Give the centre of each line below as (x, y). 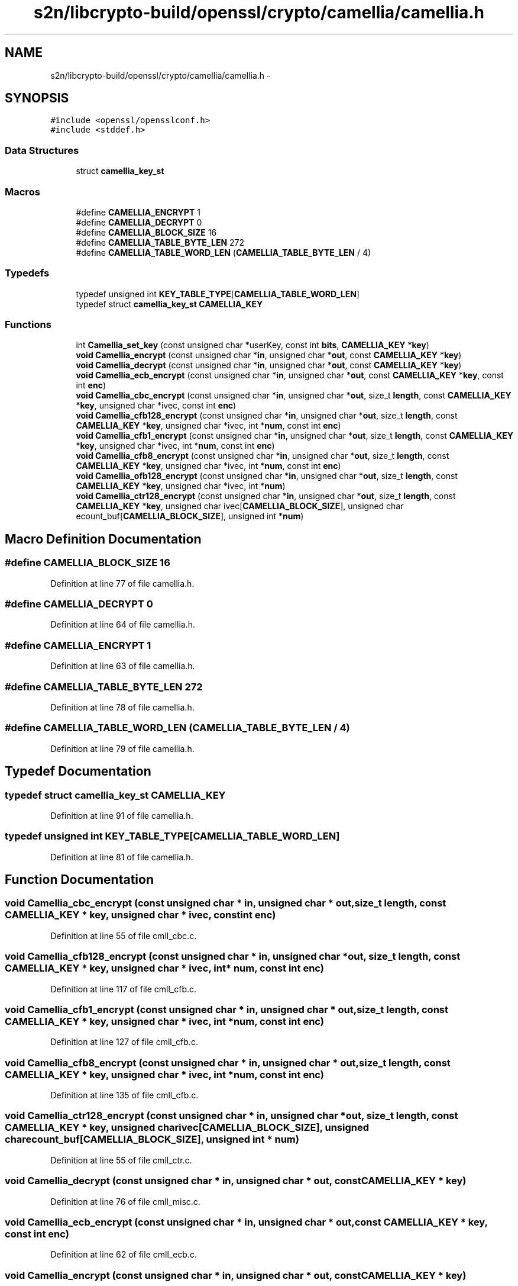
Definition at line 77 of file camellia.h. (122, 583)
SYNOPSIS (37, 98)
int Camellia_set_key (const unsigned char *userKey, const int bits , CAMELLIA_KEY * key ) (252, 345)
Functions (28, 325)
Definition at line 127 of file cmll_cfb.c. (124, 1042)
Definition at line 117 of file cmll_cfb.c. (124, 989)
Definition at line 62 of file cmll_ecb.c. (124, 1255)
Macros (22, 192)
